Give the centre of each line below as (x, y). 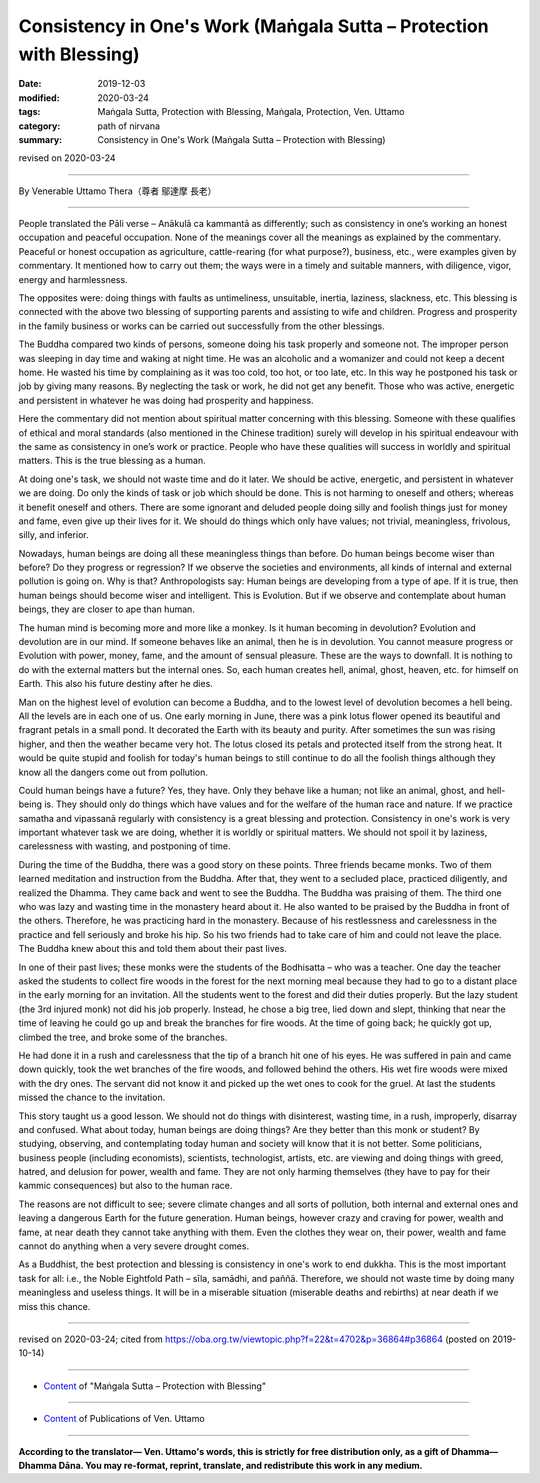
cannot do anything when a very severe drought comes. (134, 1246)
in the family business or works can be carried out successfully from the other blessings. (201, 326)
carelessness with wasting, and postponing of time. (124, 846)
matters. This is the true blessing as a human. (112, 461)
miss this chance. (54, 1306)
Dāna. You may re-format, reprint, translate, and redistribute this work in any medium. (241, 1465)
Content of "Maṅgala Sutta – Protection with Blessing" (155, 1386)
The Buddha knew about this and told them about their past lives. (152, 949)
